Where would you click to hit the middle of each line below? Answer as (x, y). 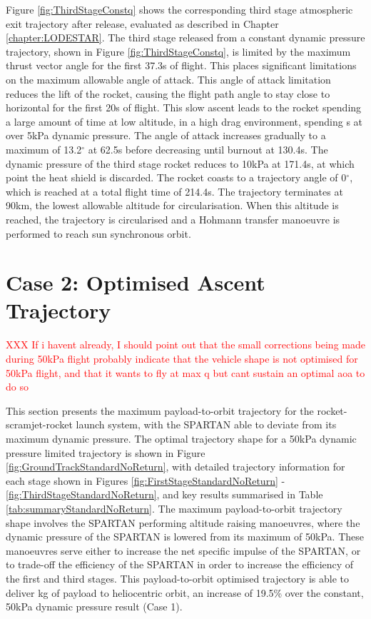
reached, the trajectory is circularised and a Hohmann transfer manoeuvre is (173, 219)
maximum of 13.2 (44, 149)
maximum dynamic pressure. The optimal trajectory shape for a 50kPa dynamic (181, 438)
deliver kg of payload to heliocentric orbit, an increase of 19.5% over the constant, (185, 592)
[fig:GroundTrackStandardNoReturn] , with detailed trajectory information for (176, 467)
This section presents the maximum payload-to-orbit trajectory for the (160, 410)
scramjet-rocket (39, 424)
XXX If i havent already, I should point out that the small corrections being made (185, 344)
